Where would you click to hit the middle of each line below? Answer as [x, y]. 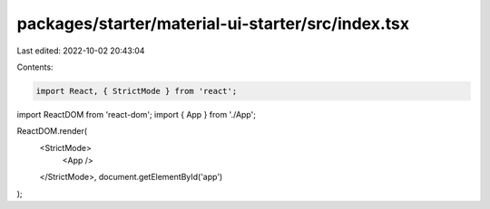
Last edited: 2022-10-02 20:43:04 [81, 51]
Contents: [35, 67]
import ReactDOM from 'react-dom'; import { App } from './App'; [136, 114]
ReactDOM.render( [52, 131]
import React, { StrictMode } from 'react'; [137, 91]
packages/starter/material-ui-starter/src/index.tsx [213, 24]
